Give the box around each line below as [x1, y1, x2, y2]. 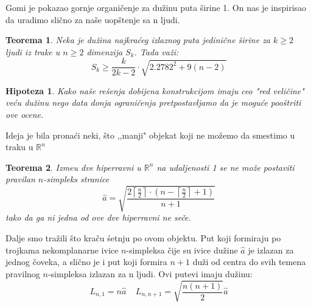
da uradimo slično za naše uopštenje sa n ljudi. [5, 13, 180, 26]
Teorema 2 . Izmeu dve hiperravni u [5, 160, 141, 173]
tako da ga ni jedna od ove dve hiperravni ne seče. [5, 211, 191, 224]
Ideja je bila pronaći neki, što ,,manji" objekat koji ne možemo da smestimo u [5, 128, 295, 141]
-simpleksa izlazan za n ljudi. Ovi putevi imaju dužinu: [47, 267, 253, 280]
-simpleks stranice [43, 173, 110, 185]
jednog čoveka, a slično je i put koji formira [5, 255, 167, 268]
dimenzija [86, 45, 123, 58]
